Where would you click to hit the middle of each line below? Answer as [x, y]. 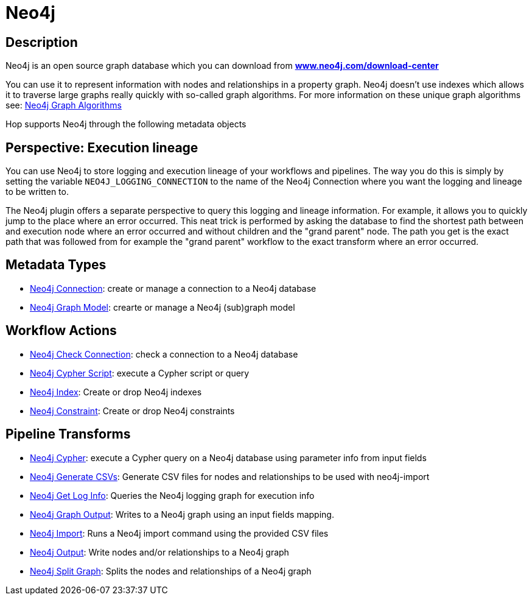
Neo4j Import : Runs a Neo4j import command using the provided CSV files [179, 533]
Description [42, 42]
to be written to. [37, 192]
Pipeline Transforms [68, 434]
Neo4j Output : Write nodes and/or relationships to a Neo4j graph [159, 552]
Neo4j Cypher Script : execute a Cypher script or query [140, 373]
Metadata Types [56, 265]
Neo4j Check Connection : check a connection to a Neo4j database [164, 354]
